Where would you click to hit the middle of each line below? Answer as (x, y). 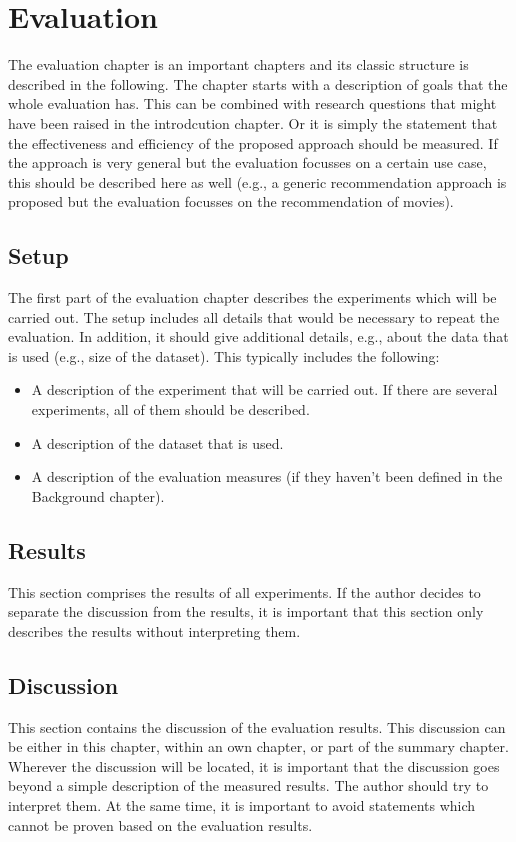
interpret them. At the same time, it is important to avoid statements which (242, 804)
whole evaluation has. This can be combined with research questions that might (252, 103)
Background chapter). (98, 495)
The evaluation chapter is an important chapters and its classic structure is (238, 64)
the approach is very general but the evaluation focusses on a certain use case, (247, 162)
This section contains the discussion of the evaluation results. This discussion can (257, 726)
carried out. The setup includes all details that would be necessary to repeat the (254, 316)
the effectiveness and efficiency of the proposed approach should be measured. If (253, 142)
